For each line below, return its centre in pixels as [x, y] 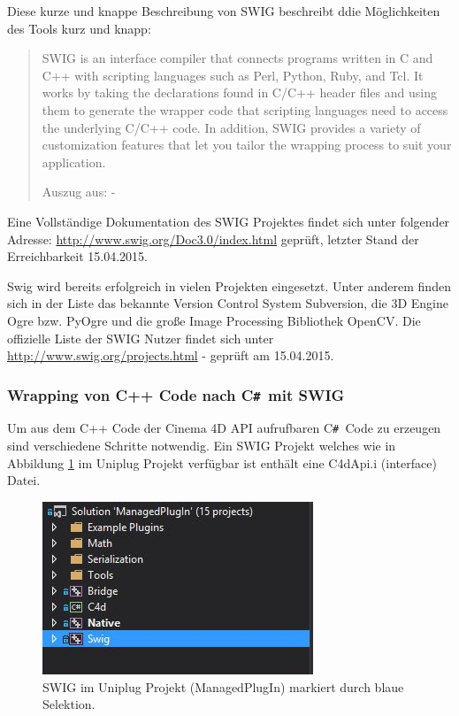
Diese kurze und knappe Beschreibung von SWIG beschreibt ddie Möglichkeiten [224, 11]
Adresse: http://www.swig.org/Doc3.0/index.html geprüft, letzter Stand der [213, 239]
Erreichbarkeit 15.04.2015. [77, 256]
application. [74, 162]
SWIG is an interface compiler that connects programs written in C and [237, 58]
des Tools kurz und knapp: [79, 28]
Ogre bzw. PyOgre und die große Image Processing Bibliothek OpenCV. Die [214, 320]
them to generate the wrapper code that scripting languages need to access [245, 109]
